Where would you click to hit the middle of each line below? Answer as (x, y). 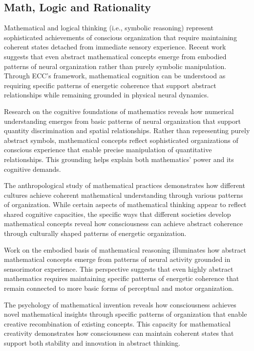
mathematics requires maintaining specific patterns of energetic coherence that (122, 278)
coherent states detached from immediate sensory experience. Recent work (115, 47)
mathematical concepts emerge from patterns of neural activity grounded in (117, 259)
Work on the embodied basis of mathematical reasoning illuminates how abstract (125, 249)
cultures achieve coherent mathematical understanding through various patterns (124, 195)
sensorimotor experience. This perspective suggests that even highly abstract (119, 269)
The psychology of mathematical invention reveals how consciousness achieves (120, 304)
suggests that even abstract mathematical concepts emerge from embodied (115, 56)
